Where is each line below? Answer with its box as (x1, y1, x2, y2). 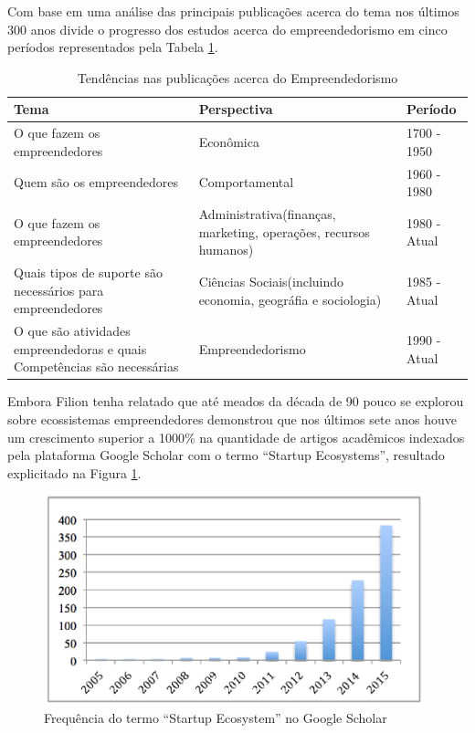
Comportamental (198, 173, 294, 192)
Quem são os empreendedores (14, 173, 178, 192)
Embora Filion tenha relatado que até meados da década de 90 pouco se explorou (7, 392, 464, 411)
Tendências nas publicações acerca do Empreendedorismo (77, 68, 398, 87)
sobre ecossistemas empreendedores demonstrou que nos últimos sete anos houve (7, 410, 458, 429)
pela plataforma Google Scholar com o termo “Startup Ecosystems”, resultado (7, 445, 445, 465)
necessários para (14, 280, 104, 299)
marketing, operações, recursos (198, 222, 370, 241)
